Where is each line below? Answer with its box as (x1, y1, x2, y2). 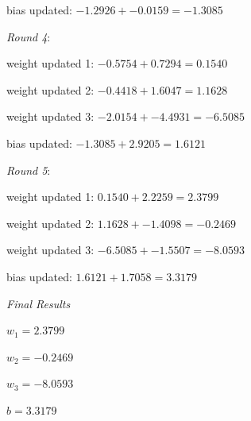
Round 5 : (6, 161, 51, 178)
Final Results (6, 295, 71, 311)
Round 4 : (6, 28, 51, 44)
